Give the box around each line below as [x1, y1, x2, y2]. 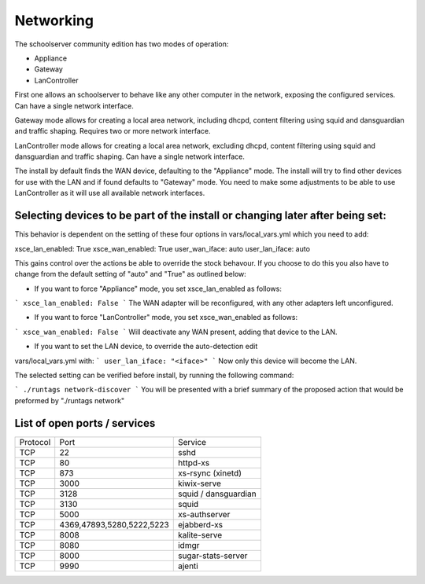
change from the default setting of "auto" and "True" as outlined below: [14, 270, 247, 279]
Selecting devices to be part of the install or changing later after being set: [14, 209, 387, 222]
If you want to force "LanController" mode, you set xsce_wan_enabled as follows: [34, 313, 298, 322]
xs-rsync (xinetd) [177, 468, 242, 479]
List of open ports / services [14, 417, 156, 430]
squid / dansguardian [177, 488, 257, 499]
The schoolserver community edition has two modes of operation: [14, 39, 229, 49]
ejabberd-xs [177, 519, 224, 530]
